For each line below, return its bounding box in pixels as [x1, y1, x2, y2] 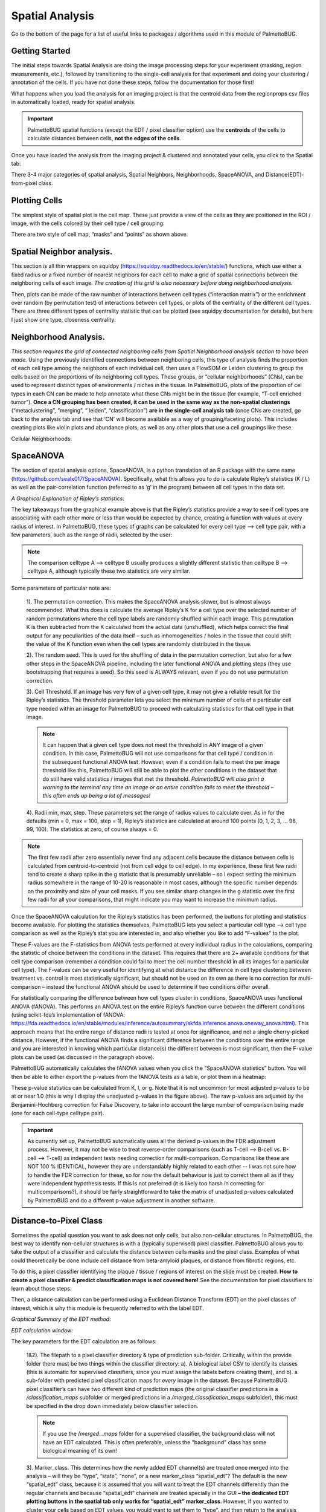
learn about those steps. [11, 1285, 72, 1292]
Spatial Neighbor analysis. [11, 247, 113, 257]
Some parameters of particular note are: [11, 584, 111, 591]
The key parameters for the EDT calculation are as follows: [11, 1337, 157, 1345]
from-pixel [11, 179, 37, 187]
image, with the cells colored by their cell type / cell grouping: [11, 220, 165, 227]
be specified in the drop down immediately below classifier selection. [26, 1402, 199, 1409]
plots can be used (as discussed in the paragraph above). [11, 1053, 155, 1061]
